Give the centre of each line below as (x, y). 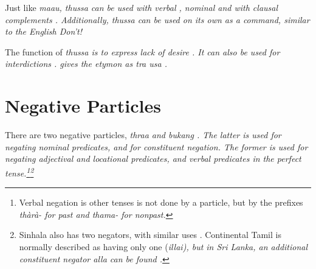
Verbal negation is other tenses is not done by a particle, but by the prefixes (161, 202)
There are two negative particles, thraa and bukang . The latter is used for (143, 135)
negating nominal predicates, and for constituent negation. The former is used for (156, 146)
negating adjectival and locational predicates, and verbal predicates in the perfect (153, 159)
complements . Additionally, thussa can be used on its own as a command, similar (157, 19)
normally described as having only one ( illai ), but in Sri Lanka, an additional (163, 246)
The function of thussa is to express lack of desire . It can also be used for (143, 51)
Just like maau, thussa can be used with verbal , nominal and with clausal (142, 7)
